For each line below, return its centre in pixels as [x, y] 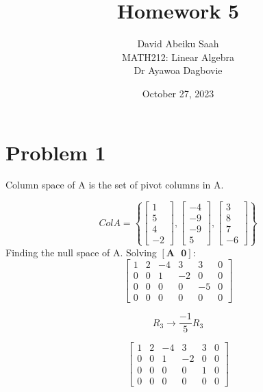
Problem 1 [56, 152]
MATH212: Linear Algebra [178, 57]
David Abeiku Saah [178, 44]
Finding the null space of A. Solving [81, 252]
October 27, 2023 [178, 93]
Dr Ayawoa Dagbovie [178, 70]
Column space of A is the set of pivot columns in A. [115, 185]
